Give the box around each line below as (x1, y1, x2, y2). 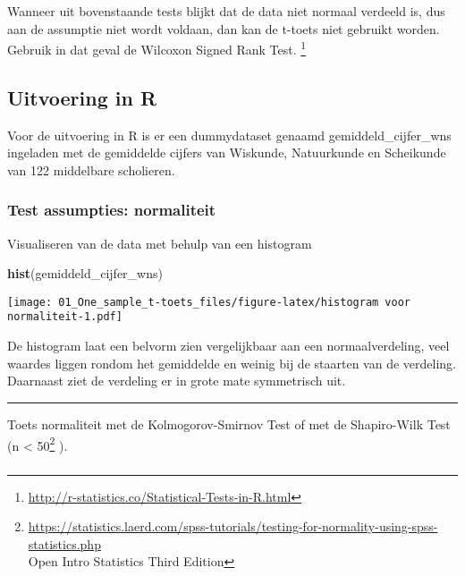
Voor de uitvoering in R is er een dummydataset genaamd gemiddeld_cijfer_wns (7, 125, 452, 144)
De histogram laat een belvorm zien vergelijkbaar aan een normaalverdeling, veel (7, 336, 450, 355)
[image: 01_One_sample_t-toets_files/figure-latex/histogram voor (7, 295, 411, 309)
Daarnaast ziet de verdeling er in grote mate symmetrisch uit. (7, 371, 346, 390)
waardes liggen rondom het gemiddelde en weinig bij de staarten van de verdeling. (7, 353, 456, 372)
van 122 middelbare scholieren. (7, 160, 175, 179)
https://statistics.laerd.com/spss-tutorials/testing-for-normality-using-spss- (28, 517, 438, 536)
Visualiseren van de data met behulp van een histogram (7, 233, 312, 252)
